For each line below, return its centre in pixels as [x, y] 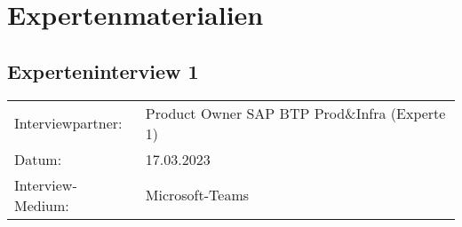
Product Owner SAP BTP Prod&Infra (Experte [295, 113]
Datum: [38, 159]
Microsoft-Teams [197, 195]
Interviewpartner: [68, 123]
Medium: [42, 205]
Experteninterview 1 [103, 70]
